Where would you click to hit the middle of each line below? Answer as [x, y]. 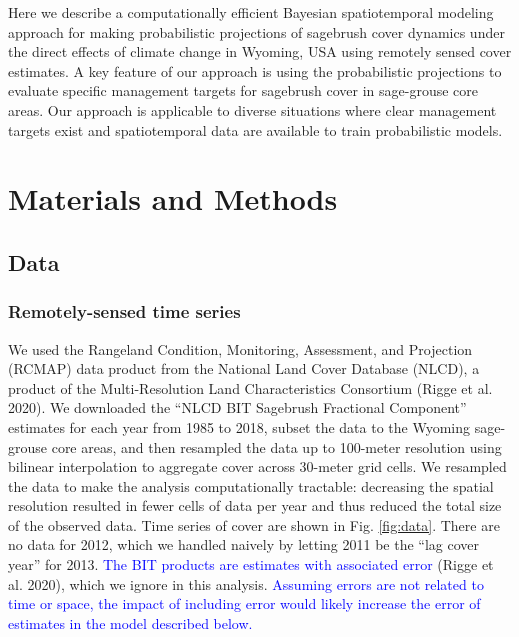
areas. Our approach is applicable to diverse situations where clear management [252, 109]
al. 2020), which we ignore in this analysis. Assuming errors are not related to [246, 583]
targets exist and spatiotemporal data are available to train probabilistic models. [255, 129]
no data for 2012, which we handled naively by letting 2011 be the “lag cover [244, 544]
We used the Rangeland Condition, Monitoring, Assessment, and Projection [240, 348]
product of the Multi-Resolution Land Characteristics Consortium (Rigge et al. [250, 387]
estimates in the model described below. [130, 622]
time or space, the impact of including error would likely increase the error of [244, 603]
